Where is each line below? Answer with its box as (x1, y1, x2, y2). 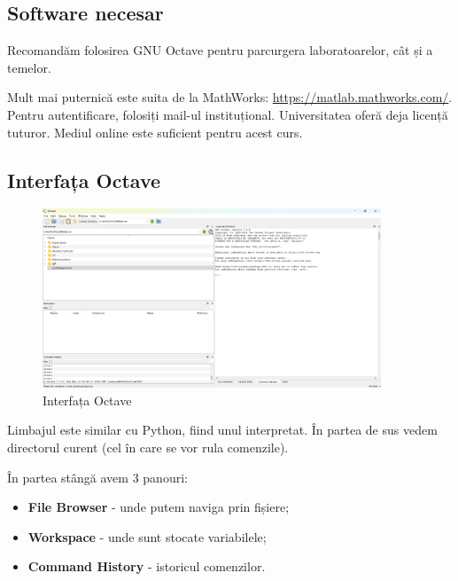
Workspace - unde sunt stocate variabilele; (27, 527, 267, 546)
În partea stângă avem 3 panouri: (7, 467, 188, 486)
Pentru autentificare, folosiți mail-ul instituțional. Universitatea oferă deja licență (7, 105, 448, 123)
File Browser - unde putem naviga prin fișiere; (27, 498, 290, 516)
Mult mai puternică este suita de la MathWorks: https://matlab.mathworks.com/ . (7, 88, 453, 106)
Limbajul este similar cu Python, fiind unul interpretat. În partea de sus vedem (7, 420, 438, 439)
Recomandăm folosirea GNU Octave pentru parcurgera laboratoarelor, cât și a (7, 41, 433, 59)
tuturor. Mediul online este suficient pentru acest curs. (7, 122, 303, 141)
